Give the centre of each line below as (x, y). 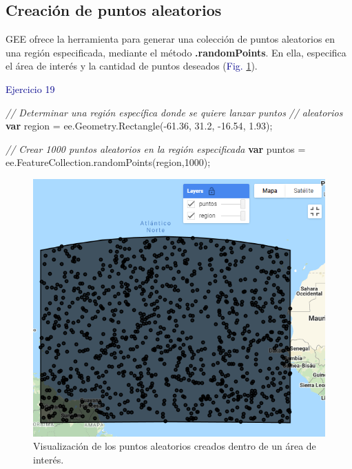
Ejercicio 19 (30, 88)
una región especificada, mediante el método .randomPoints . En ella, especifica (176, 52)
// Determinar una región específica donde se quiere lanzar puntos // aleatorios (174, 112)
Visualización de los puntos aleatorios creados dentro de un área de (175, 446)
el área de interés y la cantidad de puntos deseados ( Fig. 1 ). (132, 66)
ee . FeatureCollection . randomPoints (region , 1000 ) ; (108, 162)
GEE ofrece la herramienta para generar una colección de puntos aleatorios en (170, 39)
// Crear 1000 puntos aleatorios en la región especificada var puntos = (156, 148)
